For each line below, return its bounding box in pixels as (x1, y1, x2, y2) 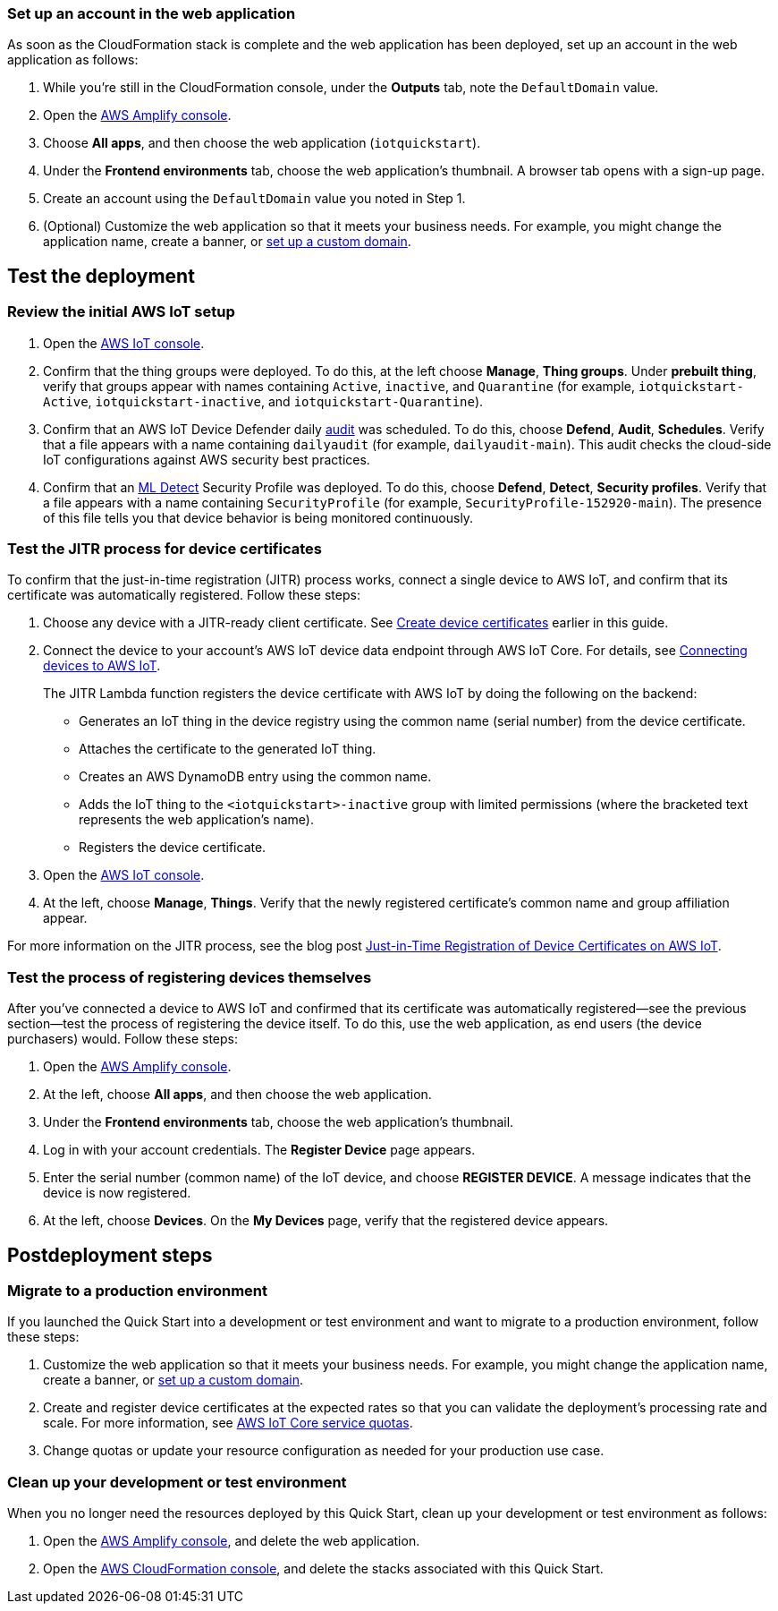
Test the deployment (7, 264, 195, 287)
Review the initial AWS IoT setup (7, 303, 235, 321)
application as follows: (7, 52, 139, 68)
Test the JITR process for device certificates (7, 539, 322, 558)
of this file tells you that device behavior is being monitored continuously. (43, 509, 474, 525)
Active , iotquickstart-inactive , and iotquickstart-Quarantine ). (43, 393, 484, 409)
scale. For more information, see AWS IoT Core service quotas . (43, 1415, 413, 1431)
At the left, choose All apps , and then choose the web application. (43, 1087, 432, 1103)
